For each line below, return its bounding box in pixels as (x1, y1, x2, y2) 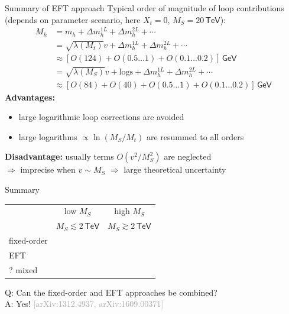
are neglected (164, 150, 212, 163)
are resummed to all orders (146, 130, 244, 143)
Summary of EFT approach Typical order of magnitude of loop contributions (5, 2, 284, 14)
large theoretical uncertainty (124, 163, 226, 176)
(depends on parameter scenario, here (5, 13, 141, 25)
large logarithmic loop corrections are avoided (18, 111, 184, 123)
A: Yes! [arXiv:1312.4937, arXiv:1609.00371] (5, 297, 164, 310)
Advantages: (5, 90, 55, 103)
